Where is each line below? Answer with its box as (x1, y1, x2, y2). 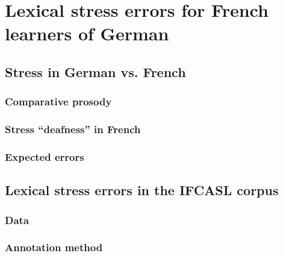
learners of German (5, 21, 169, 46)
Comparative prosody (5, 94, 112, 109)
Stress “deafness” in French (5, 122, 141, 137)
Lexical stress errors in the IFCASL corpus (5, 181, 279, 199)
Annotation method (5, 240, 103, 255)
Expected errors (5, 149, 84, 164)
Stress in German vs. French (5, 62, 186, 81)
